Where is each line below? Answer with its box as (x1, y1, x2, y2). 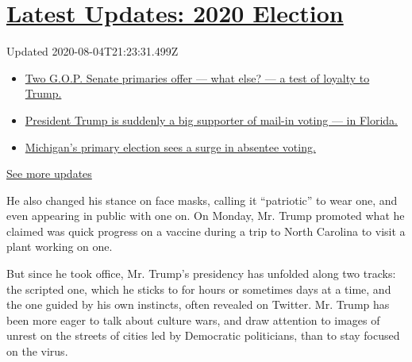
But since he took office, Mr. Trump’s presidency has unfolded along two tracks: (6, 265, 396, 282)
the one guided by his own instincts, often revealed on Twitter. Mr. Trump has (6, 296, 390, 313)
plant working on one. (6, 238, 113, 255)
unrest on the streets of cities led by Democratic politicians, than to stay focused (6, 327, 400, 344)
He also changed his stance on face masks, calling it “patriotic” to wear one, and (6, 191, 398, 208)
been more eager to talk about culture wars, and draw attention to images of (6, 311, 380, 328)
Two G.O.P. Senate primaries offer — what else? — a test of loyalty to (25, 69, 370, 86)
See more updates (6, 165, 92, 182)
